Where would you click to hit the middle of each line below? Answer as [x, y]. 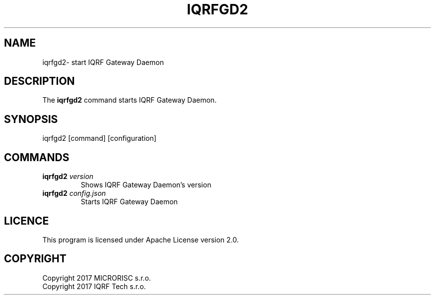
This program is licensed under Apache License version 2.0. [141, 239]
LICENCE [27, 221]
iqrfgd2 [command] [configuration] [99, 138]
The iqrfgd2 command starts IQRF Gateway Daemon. [130, 100]
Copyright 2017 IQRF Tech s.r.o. [94, 286]
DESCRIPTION [39, 81]
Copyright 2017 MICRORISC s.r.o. [97, 278]
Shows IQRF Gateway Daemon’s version [146, 185]
